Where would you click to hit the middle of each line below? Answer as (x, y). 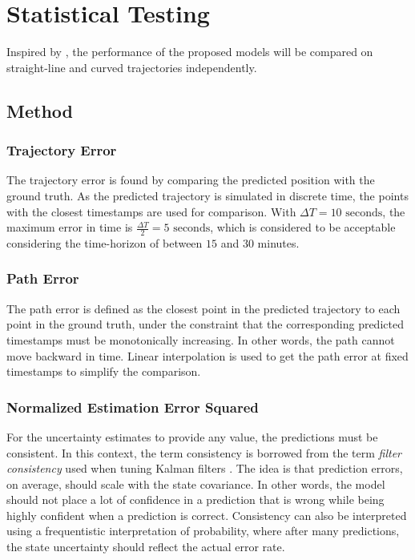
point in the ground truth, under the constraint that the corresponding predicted (205, 324)
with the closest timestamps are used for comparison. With (151, 211)
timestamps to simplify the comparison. (104, 371)
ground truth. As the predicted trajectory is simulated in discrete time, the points (207, 195)
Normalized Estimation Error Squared (133, 407)
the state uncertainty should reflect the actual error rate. (146, 547)
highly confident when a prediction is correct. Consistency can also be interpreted (207, 515)
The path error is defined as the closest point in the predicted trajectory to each (203, 308)
